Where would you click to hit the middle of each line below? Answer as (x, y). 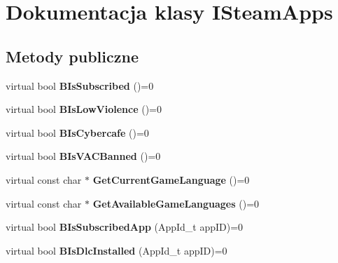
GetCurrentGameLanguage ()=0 (171, 179)
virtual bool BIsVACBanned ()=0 (83, 156)
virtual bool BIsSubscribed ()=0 (80, 85)
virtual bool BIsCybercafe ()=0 (77, 132)
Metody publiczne (72, 56)
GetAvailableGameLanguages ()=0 (176, 203)
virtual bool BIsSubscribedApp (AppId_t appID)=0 (125, 227)
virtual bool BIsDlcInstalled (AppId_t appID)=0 (117, 250)
